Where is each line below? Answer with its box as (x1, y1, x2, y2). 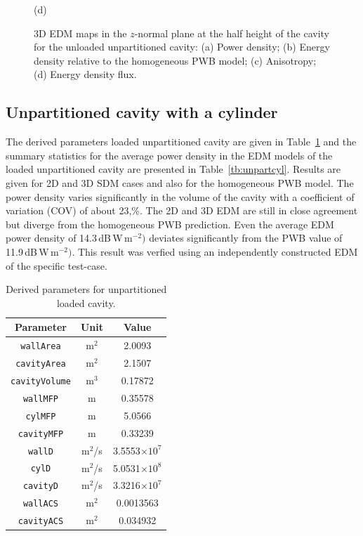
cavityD (22, 481, 59, 492)
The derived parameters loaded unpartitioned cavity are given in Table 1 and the (6, 134, 357, 149)
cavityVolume (11, 376, 71, 386)
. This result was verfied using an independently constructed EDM (72, 244, 358, 259)
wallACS (22, 499, 59, 509)
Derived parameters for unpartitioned (6, 282, 167, 296)
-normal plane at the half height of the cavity (134, 25, 330, 40)
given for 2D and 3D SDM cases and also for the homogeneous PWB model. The (6, 175, 354, 190)
